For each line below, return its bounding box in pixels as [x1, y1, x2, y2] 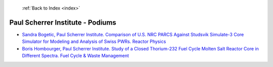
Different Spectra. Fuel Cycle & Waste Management [22, 53, 129, 59]
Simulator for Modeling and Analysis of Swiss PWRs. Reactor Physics [22, 38, 166, 45]
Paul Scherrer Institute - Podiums [9, 18, 116, 27]
